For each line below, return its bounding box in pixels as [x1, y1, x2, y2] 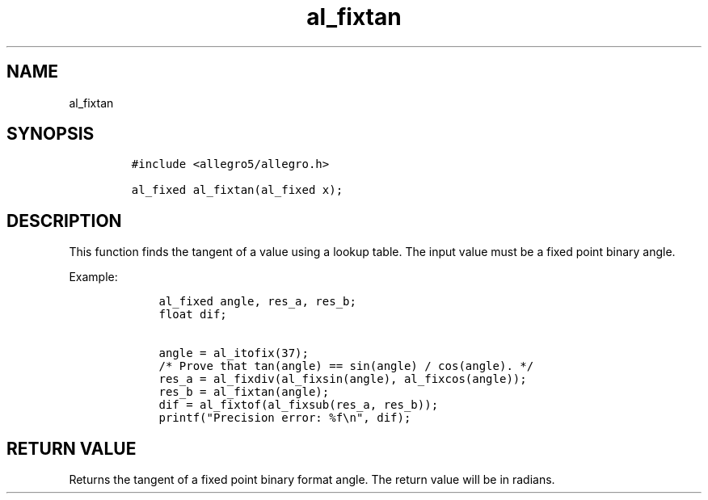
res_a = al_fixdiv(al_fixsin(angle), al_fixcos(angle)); [158, 372, 527, 386]
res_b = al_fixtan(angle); [158, 385, 330, 399]
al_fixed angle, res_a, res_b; [158, 295, 356, 309]
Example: [69, 270, 118, 284]
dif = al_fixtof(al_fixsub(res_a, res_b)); [158, 398, 439, 412]
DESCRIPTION [6, 210, 122, 231]
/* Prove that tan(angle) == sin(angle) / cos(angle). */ [158, 359, 534, 373]
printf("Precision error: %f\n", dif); [158, 411, 411, 425]
